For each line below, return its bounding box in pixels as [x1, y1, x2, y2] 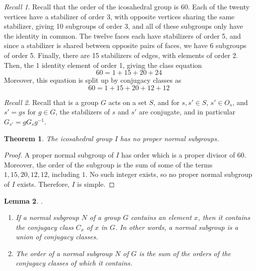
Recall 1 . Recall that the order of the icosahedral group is [4, 1, 179, 11]
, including [47, 169, 80, 179]
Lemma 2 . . [4, 195, 43, 206]
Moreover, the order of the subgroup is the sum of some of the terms [4, 159, 213, 169]
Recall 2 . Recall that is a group [4, 97, 99, 107]
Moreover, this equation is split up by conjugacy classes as [4, 75, 182, 85]
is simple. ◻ [77, 178, 115, 189]
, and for [153, 97, 180, 107]
